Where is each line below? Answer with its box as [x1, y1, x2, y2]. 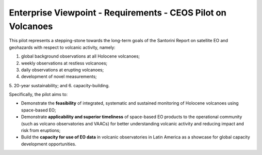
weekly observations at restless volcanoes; [21, 60, 108, 66]
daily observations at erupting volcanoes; [21, 67, 104, 73]
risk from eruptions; [21, 127, 61, 133]
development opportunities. [21, 141, 77, 147]
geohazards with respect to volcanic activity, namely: [9, 44, 116, 50]
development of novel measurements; [21, 74, 97, 79]
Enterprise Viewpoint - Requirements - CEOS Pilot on [9, 7, 227, 18]
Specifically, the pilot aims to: [9, 92, 68, 97]
